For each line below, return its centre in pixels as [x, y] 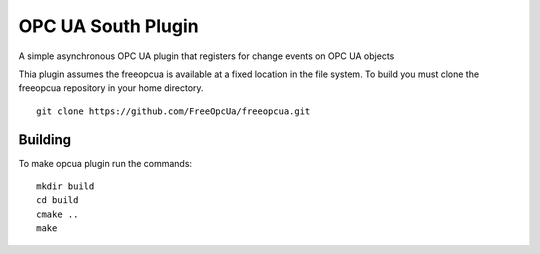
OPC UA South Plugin [108, 26]
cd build [57, 200]
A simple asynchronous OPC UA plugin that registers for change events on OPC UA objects [206, 56]
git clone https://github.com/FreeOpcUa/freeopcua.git [173, 111]
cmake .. [57, 214]
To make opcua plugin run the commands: [105, 163]
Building [45, 139]
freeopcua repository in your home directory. [111, 88]
